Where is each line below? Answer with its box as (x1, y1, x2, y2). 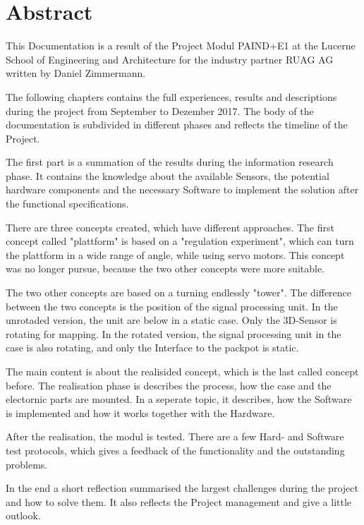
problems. (6, 457, 48, 471)
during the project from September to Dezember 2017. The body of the (6, 103, 314, 118)
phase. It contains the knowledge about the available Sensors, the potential (6, 168, 329, 183)
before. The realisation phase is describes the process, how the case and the (6, 378, 332, 392)
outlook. (6, 508, 41, 523)
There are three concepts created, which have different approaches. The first (6, 219, 334, 234)
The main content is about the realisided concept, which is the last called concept (6, 364, 359, 378)
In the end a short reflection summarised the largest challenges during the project (6, 481, 358, 495)
